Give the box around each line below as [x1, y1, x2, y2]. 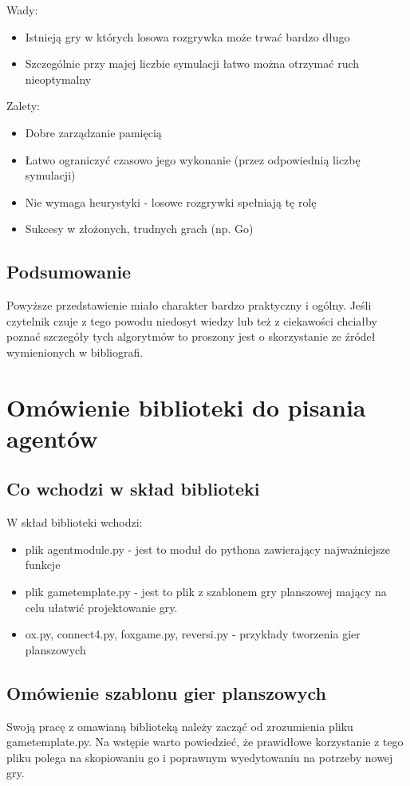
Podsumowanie [6, 259, 132, 284]
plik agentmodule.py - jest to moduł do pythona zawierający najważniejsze [25, 540, 390, 557]
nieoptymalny [25, 70, 92, 87]
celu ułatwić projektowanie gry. [25, 598, 178, 615]
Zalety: [6, 97, 40, 114]
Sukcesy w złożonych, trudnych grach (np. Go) [25, 220, 254, 237]
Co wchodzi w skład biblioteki [6, 476, 260, 501]
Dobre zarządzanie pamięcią [25, 124, 162, 140]
